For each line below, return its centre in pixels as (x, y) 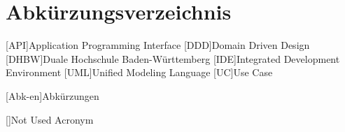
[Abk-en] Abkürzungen (52, 95)
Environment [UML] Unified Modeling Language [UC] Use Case (139, 72)
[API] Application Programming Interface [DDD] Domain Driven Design (158, 45)
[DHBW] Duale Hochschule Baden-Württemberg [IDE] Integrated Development (173, 58)
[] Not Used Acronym (50, 119)
